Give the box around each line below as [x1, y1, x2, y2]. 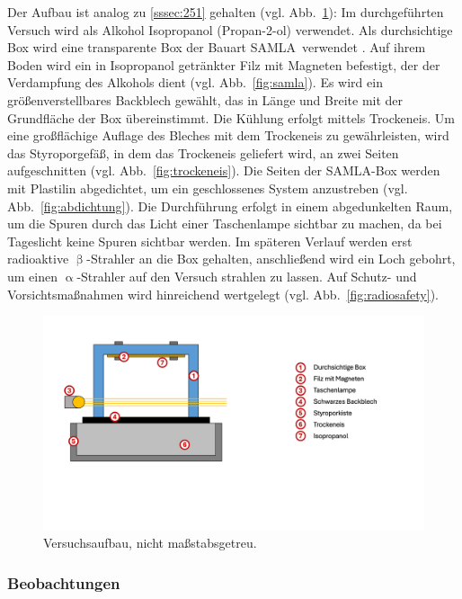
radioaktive [7, 249, 69, 268]
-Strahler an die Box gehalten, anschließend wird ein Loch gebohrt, [86, 249, 456, 268]
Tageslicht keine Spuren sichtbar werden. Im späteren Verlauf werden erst [7, 231, 413, 250]
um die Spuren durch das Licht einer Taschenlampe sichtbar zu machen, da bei [7, 214, 442, 233]
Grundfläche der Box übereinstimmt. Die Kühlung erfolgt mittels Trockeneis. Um [7, 108, 455, 127]
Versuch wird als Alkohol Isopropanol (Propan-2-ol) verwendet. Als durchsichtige [7, 20, 453, 39]
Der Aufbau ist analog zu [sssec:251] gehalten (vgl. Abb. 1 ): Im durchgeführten [7, 3, 444, 21]
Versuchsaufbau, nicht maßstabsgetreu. [43, 533, 257, 552]
